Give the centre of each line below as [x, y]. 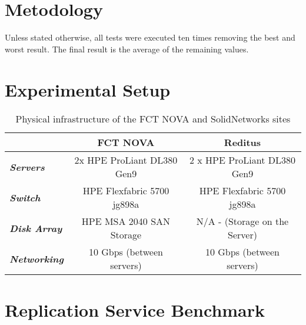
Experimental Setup [88, 89]
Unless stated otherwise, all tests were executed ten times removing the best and [150, 37]
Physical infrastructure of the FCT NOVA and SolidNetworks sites [153, 119]
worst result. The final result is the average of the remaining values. [127, 49]
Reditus [242, 142]
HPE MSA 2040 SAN [126, 221]
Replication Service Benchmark [135, 309]
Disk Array [36, 228]
